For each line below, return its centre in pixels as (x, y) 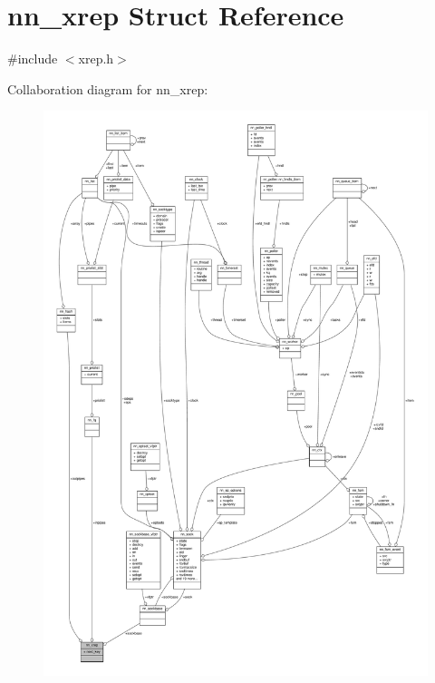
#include (33, 59)
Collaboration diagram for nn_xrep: (108, 88)
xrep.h (96, 59)
